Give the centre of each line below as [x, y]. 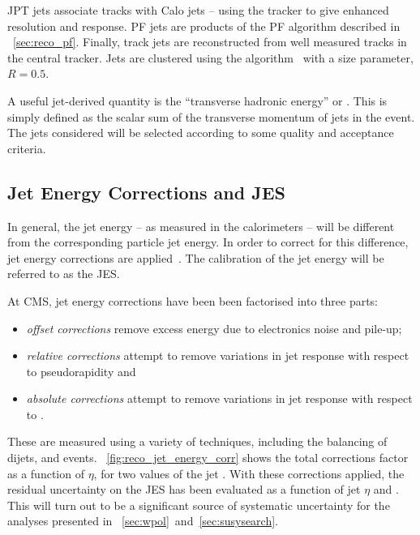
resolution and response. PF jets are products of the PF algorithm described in [204, 26]
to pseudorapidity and [81, 371]
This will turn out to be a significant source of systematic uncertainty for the [199, 505]
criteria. [27, 148]
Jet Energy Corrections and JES [146, 192]
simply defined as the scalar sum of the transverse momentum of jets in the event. [211, 116]
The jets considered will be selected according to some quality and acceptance [201, 133]
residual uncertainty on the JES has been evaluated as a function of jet [184, 489]
